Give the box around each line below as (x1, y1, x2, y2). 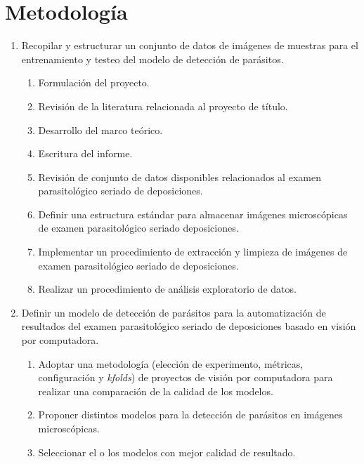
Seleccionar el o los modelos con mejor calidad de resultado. (38, 444, 296, 459)
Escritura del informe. (38, 146, 133, 161)
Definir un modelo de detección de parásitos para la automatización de (21, 305, 326, 319)
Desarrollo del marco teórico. (38, 122, 163, 137)
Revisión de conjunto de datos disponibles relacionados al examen (38, 169, 321, 184)
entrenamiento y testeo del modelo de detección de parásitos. (21, 51, 284, 66)
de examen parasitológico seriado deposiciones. (38, 220, 239, 235)
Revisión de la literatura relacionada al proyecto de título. (38, 98, 288, 113)
